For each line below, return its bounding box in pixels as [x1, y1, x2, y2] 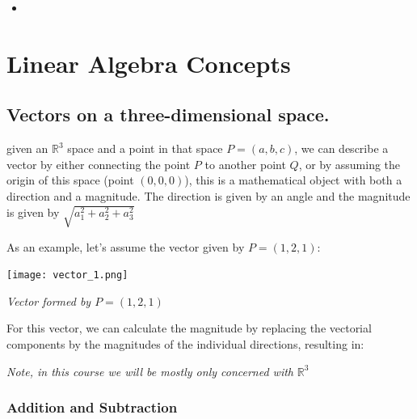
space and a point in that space [67, 140, 223, 157]
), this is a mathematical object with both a [184, 171, 402, 188]
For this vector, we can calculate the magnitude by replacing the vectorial [6, 320, 372, 336]
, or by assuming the [298, 155, 401, 172]
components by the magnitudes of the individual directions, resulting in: [6, 335, 364, 352]
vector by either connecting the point [6, 155, 191, 172]
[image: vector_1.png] [6, 269, 128, 281]
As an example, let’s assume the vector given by [6, 238, 245, 255]
